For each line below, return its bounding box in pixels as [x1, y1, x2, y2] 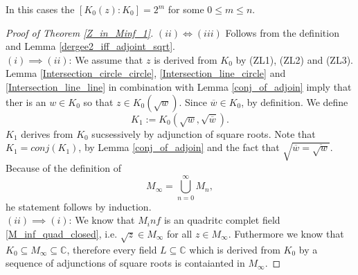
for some [168, 2, 204, 16]
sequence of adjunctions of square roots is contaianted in [6, 256, 245, 270]
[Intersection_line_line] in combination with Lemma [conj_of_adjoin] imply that [6, 79, 352, 94]
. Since [179, 94, 207, 109]
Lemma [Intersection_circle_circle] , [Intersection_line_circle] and [6, 66, 286, 80]
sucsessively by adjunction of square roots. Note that [91, 126, 316, 141]
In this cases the [6, 2, 75, 16]
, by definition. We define [241, 94, 348, 109]
